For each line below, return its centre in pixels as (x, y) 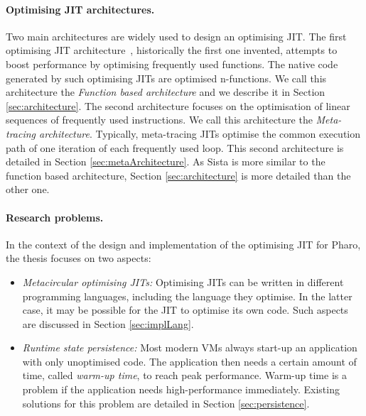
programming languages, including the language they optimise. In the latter (187, 296)
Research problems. (55, 217)
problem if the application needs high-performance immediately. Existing (181, 389)
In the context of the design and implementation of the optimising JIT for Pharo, (183, 244)
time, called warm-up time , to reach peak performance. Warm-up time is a (184, 375)
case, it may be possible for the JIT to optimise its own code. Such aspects (185, 310)
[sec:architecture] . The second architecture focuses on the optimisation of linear (178, 105)
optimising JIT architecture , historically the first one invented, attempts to (172, 50)
